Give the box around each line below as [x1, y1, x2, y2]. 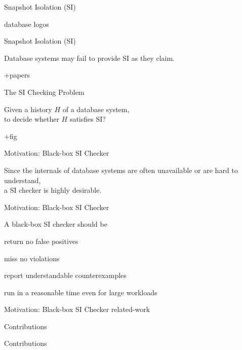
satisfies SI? [69, 114, 106, 124]
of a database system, [62, 103, 130, 114]
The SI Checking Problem [4, 86, 85, 97]
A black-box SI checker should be [4, 219, 107, 229]
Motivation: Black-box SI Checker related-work [4, 304, 150, 314]
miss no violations [4, 253, 60, 263]
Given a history [4, 103, 52, 114]
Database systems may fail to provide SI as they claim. [4, 52, 175, 63]
